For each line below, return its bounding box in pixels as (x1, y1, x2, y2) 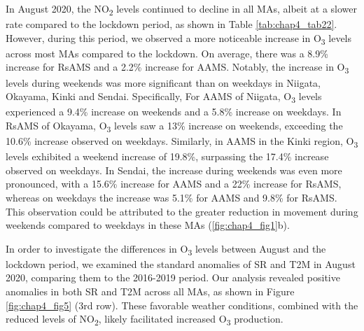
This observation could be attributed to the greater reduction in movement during (6, 204, 358, 218)
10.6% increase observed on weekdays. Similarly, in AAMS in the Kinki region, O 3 (6, 134, 358, 150)
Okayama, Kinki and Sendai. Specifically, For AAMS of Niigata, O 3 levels (6, 89, 322, 105)
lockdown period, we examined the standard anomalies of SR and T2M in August (6, 256, 356, 271)
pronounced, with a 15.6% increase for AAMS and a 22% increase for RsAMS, (6, 176, 342, 191)
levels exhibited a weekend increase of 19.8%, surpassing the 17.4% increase (6, 149, 329, 164)
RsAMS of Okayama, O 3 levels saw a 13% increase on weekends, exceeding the (6, 118, 343, 134)
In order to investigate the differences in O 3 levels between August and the (6, 241, 326, 258)
